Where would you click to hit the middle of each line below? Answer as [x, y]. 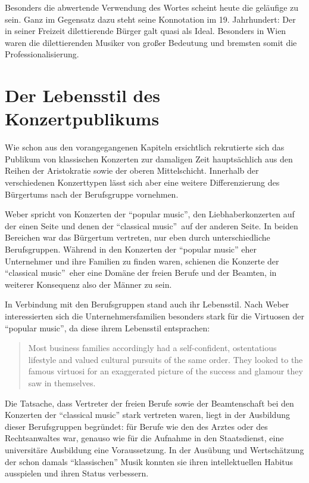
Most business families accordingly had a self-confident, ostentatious [152, 348]
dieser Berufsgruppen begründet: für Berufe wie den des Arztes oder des [136, 426]
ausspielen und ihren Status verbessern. [77, 473]
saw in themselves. [62, 382]
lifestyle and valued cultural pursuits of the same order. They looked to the [166, 359]
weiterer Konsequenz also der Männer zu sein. [88, 284]
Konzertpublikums [82, 119]
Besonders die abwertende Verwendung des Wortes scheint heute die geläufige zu [152, 7]
